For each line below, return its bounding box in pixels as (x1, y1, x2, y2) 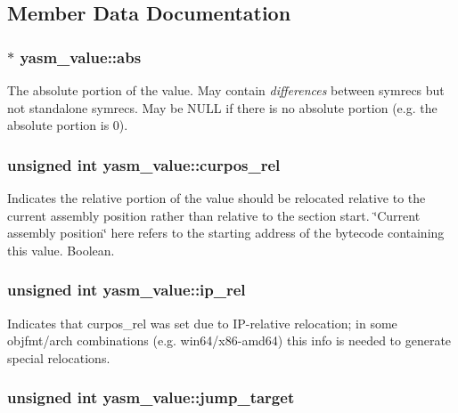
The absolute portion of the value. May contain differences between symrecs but (7, 81, 445, 99)
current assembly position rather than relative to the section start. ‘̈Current (7, 206, 421, 224)
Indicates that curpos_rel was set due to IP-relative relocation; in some (7, 313, 397, 332)
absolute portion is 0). (7, 116, 128, 134)
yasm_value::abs (20, 45, 142, 68)
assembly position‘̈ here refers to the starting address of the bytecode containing (7, 223, 445, 242)
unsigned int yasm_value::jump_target (7, 386, 295, 409)
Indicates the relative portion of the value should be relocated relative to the (7, 189, 426, 206)
